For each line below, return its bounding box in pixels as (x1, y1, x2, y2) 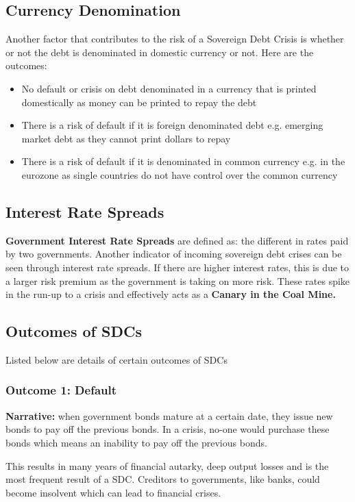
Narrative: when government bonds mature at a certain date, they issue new (5, 408, 333, 423)
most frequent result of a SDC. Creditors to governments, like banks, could (5, 472, 320, 486)
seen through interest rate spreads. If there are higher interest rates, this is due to (5, 260, 350, 274)
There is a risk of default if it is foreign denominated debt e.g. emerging (21, 118, 323, 132)
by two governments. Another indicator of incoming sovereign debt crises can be (5, 247, 342, 261)
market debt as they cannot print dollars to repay (21, 131, 231, 145)
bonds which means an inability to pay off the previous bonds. (5, 435, 267, 449)
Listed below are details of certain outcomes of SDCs (5, 352, 228, 366)
